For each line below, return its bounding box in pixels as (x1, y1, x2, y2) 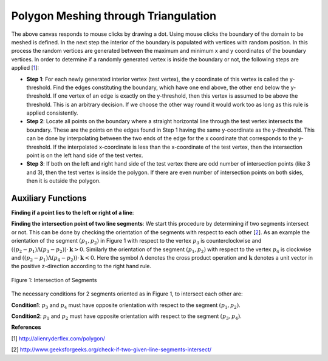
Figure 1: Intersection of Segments (11, 276, 97, 283)
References (11, 323, 41, 331)
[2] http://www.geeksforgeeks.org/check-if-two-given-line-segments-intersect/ (11, 346, 212, 353)
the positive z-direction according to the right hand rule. (11, 263, 152, 270)
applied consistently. (26, 109, 78, 116)
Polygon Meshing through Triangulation (11, 9, 217, 22)
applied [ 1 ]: (11, 64, 39, 72)
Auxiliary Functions (11, 193, 87, 203)
